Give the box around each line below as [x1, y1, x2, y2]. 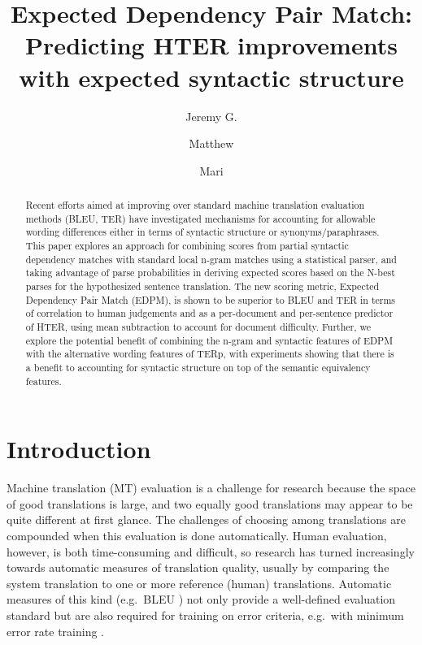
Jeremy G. [185, 107, 237, 124]
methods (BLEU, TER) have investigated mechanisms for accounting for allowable [25, 211, 376, 225]
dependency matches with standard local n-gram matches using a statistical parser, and [25, 252, 397, 266]
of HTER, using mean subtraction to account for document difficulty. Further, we [25, 319, 372, 333]
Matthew [189, 135, 234, 152]
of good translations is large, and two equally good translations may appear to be [7, 495, 413, 512]
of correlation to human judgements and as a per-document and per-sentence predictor [25, 306, 394, 320]
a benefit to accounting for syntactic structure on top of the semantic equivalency [25, 360, 371, 374]
